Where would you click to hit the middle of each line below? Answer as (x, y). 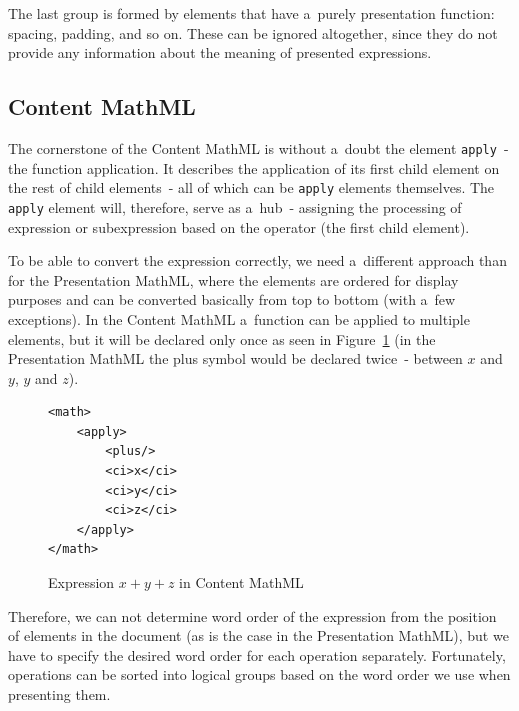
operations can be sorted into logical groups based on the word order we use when (259, 674)
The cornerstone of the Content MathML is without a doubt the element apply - (258, 147)
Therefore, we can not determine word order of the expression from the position (252, 615)
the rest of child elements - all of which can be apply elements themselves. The (251, 187)
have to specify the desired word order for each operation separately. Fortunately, (257, 654)
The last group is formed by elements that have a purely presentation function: (251, 13)
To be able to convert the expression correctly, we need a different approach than (257, 260)
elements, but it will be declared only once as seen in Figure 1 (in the (222, 338)
